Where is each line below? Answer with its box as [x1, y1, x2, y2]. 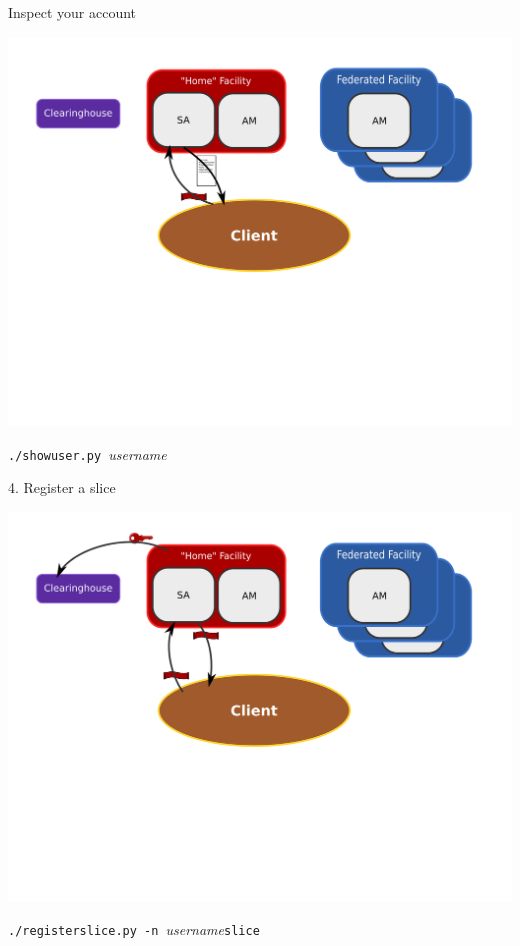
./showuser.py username [8, 443, 167, 464]
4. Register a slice [8, 477, 116, 498]
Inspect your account [8, 2, 137, 22]
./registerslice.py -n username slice [8, 918, 260, 939]
